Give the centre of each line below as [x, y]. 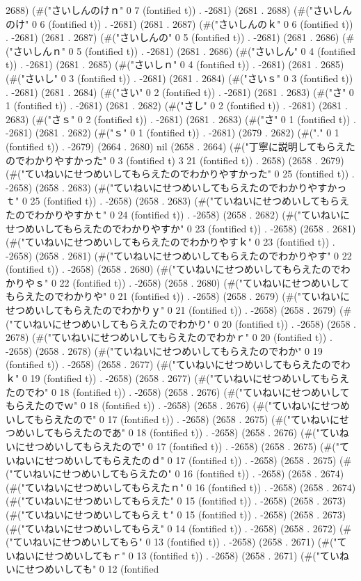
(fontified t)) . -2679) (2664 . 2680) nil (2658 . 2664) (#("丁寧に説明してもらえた [180, 146]
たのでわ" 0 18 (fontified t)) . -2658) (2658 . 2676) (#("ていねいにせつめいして [178, 391]
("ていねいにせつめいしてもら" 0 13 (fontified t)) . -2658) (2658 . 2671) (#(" [171, 542]
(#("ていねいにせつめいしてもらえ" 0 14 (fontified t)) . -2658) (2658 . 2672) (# [178, 528]
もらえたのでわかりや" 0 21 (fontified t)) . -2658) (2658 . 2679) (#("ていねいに [178, 296]
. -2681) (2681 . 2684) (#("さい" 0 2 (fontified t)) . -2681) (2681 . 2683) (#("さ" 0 [180, 91]
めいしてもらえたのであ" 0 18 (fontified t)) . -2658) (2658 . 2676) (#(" [167, 432]
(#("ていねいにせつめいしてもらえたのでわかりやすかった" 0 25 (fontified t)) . [180, 174]
